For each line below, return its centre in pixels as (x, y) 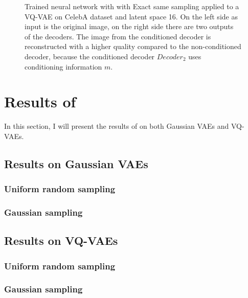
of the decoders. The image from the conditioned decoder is (118, 36)
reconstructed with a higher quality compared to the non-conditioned (133, 46)
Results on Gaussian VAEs (76, 163)
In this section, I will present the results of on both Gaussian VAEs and (117, 126)
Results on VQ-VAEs (61, 240)
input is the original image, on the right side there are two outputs (129, 26)
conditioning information (63, 66)
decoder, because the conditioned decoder (90, 56)
